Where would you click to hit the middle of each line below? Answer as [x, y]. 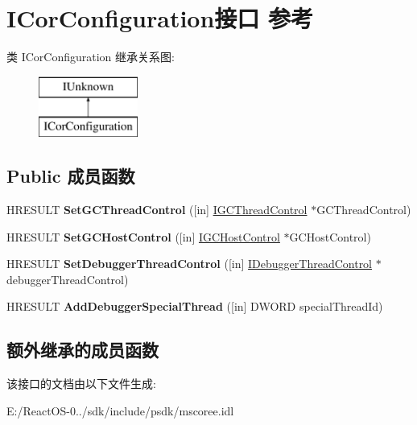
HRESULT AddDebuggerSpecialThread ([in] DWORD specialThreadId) [195, 306]
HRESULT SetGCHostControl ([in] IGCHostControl [143, 236]
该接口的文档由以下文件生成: [81, 384]
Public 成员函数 [71, 176]
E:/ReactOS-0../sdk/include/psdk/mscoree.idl [120, 410]
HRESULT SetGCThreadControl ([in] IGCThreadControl [157, 210]
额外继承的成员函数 [83, 350]
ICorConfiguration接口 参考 [160, 18]
